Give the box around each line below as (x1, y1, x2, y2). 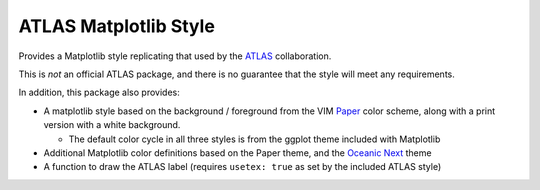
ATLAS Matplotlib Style (18, 15, 215, 37)
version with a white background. (43, 119, 181, 131)
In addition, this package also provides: (18, 86, 180, 99)
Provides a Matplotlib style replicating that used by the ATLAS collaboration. (18, 50, 332, 62)
